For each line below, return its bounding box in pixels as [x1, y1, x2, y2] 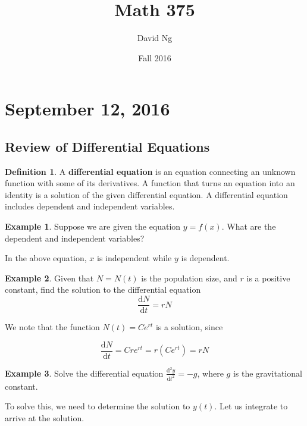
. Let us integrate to [214, 400, 288, 412]
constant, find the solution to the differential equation [5, 283, 201, 296]
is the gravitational [233, 367, 302, 379]
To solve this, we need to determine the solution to [5, 400, 190, 412]
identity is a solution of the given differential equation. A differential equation [5, 188, 288, 201]
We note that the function [5, 321, 100, 333]
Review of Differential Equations [5, 137, 210, 155]
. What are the [221, 220, 276, 233]
